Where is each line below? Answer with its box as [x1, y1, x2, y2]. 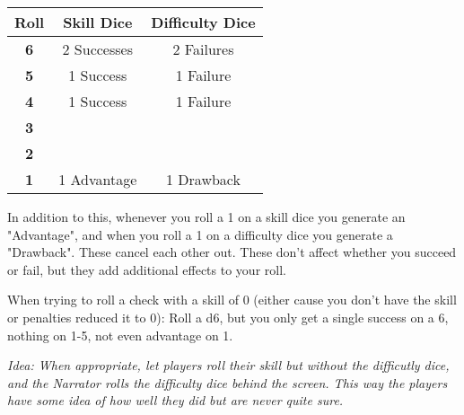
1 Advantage [58, 169, 137, 190]
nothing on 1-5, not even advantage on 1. [7, 325, 233, 344]
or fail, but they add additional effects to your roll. [7, 260, 286, 278]
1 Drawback [166, 169, 241, 190]
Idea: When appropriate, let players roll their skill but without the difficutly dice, [7, 356, 450, 375]
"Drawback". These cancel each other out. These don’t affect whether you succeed [7, 243, 457, 261]
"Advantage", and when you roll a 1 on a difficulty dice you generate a [7, 225, 393, 243]
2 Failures [172, 39, 234, 59]
